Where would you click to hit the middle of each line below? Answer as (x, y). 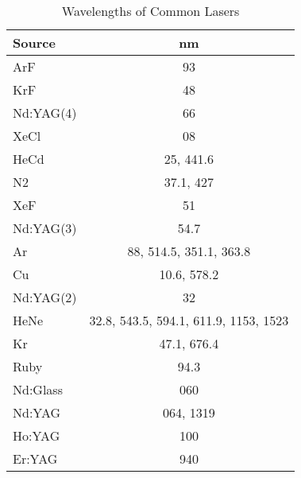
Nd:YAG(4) (45, 113)
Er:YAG (35, 459)
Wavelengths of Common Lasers (150, 11)
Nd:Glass (38, 389)
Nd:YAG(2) (45, 297)
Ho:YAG (37, 435)
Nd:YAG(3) (45, 228)
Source (34, 43)
